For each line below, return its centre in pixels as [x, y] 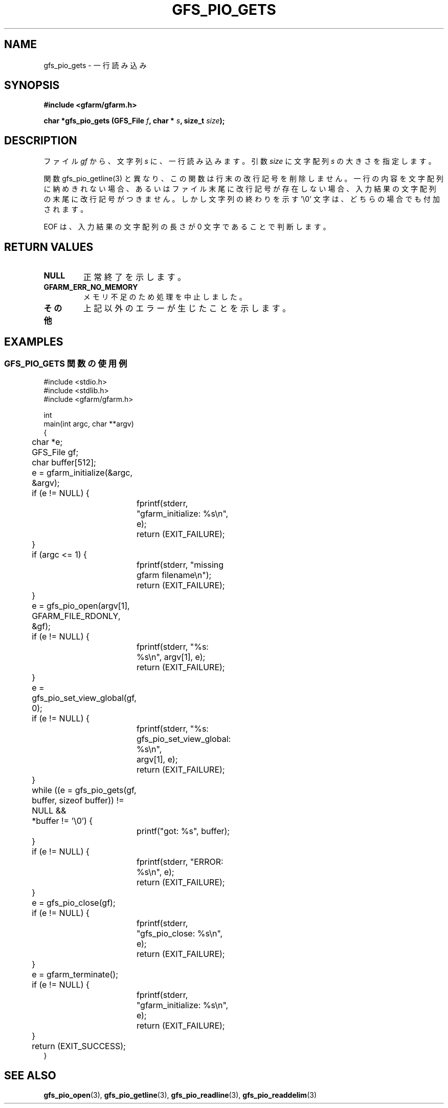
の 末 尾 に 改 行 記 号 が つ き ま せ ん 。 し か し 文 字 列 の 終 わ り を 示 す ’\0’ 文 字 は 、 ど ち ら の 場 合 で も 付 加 [242, 199]
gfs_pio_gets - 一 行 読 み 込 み [95, 65]
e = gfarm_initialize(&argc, [82, 473]
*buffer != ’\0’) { [62, 821]
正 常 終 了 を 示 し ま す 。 [135, 277]
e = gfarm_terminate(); [75, 975]
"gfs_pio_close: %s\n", [180, 934]
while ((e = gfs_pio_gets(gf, [84, 790]
